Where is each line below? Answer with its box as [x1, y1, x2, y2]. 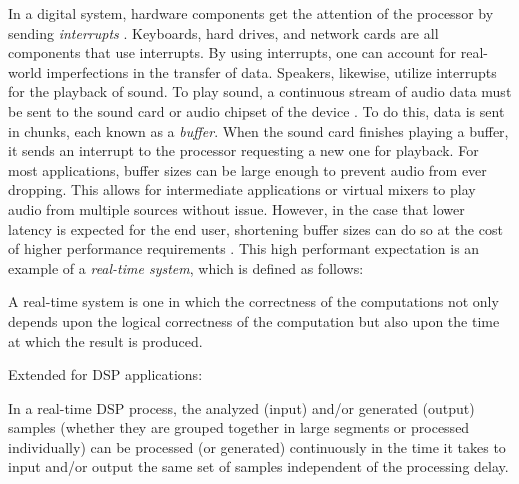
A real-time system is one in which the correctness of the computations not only [8, 291, 499, 312]
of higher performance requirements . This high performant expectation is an [8, 238, 480, 259]
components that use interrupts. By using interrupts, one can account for [8, 42, 457, 63]
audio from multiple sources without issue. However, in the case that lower [8, 198, 465, 219]
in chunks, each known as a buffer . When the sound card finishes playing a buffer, [8, 120, 509, 141]
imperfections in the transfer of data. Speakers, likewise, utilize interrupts [46, 61, 497, 82]
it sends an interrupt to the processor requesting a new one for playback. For [8, 140, 479, 161]
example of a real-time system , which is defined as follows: [8, 257, 364, 278]
